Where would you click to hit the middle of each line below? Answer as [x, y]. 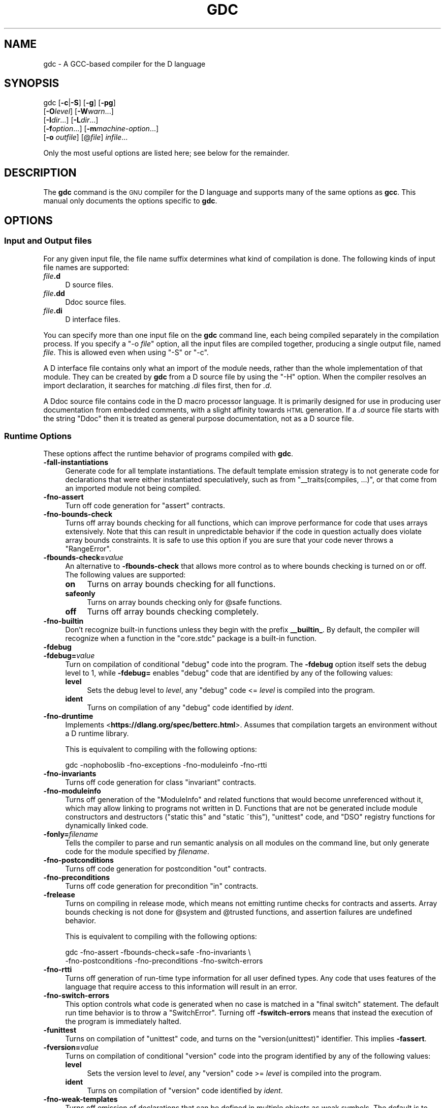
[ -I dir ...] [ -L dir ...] [71, 120]
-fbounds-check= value [83, 558]
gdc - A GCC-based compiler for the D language [124, 64]
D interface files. [93, 319]
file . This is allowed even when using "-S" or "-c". [126, 352]
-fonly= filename [71, 834]
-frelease [59, 895]
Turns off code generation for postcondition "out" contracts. [166, 869]
